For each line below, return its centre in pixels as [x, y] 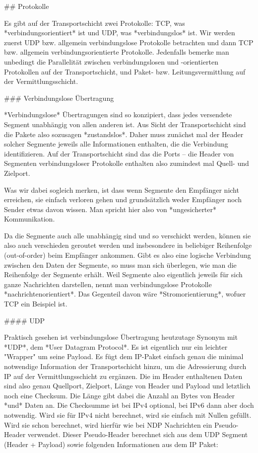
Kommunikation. [30, 219]
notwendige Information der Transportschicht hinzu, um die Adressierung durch [125, 366]
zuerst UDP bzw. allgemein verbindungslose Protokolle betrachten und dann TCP [129, 42]
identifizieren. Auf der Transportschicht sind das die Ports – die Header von [119, 153]
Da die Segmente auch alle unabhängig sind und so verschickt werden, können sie [128, 235]
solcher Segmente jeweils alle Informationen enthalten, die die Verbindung [116, 144]
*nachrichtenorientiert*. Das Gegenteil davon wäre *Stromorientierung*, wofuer [125, 294]
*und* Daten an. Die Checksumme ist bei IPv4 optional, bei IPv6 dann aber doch [129, 405]
